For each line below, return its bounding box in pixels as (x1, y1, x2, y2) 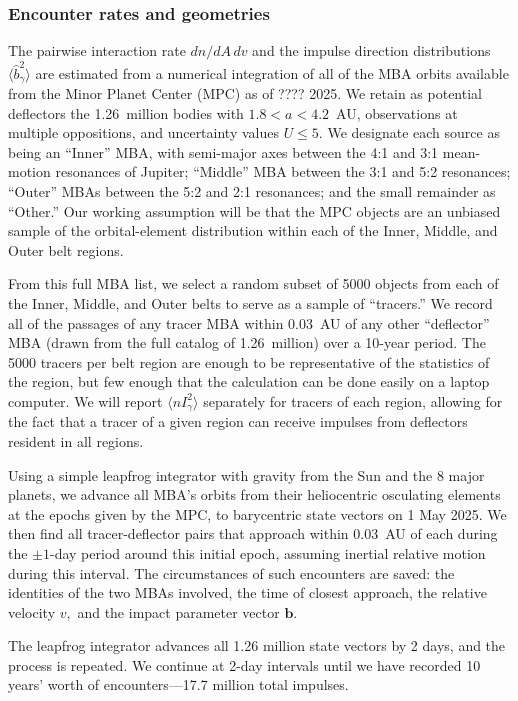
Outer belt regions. (8, 239, 124, 260)
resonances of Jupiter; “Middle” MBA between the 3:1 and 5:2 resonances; (55, 161, 511, 182)
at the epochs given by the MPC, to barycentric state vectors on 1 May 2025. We (8, 503, 507, 524)
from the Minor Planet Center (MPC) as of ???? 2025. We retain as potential (8, 82, 482, 103)
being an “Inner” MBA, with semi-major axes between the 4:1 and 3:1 (8, 141, 439, 162)
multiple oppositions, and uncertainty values (8, 122, 279, 143)
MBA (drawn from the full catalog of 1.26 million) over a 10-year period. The (8, 332, 486, 353)
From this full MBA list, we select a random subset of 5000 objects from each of (8, 273, 499, 294)
